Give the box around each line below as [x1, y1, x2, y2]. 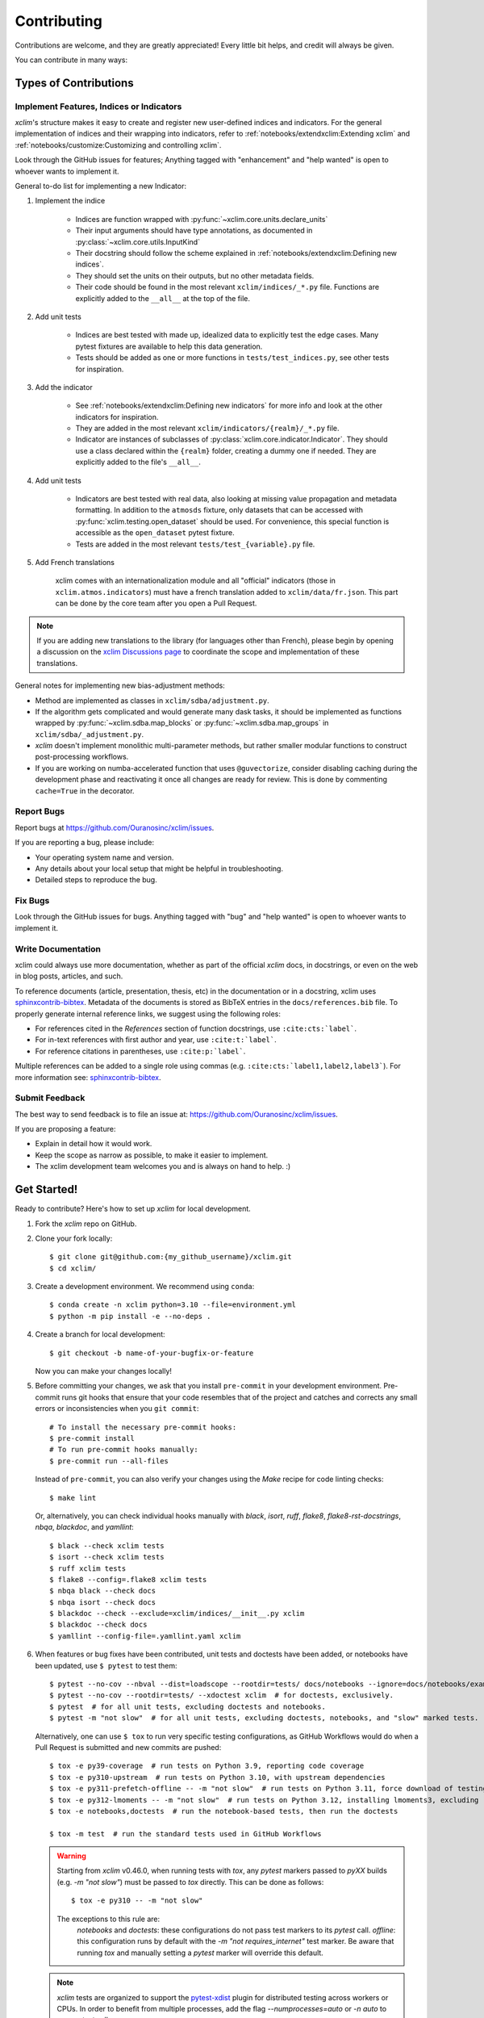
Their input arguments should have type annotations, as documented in [75, 226, 313, 236]
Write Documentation [15, 943, 101, 954]
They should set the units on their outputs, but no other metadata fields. [75, 270, 315, 280]
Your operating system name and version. [35, 852, 174, 862]
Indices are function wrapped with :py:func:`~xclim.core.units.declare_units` [75, 214, 328, 224]
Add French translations [35, 557, 115, 567]
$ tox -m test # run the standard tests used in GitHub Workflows [49, 1829, 322, 1838]
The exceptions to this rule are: [56, 1914, 161, 1924]
